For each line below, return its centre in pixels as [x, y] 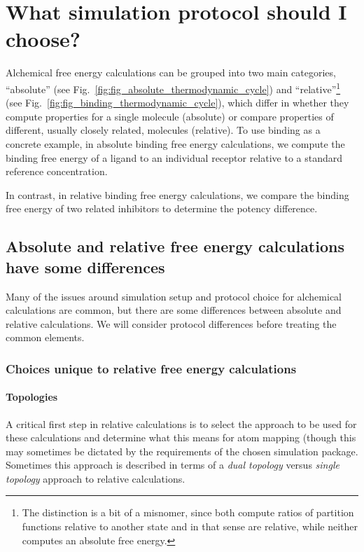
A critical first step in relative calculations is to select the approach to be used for [181, 423]
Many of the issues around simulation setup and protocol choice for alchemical [174, 296]
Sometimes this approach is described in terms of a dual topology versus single [173, 465]
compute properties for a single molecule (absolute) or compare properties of [170, 116]
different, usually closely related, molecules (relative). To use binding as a [163, 130]
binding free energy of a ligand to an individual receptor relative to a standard [174, 157]
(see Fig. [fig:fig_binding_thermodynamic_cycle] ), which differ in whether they [177, 103]
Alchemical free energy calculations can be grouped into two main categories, [171, 73]
